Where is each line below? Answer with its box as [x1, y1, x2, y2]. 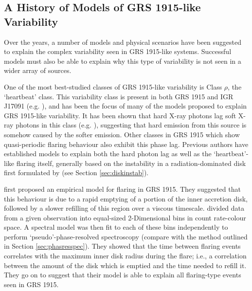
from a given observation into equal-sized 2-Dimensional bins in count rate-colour [4, 212, 246, 222]
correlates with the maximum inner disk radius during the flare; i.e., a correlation [4, 251, 247, 261]
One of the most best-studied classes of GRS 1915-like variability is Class [4, 81, 222, 91]
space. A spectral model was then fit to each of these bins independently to [4, 222, 228, 232]
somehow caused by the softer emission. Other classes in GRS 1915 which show [4, 129, 240, 139]
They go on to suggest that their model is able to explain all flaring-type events [4, 270, 241, 280]
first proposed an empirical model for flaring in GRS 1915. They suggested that [4, 183, 241, 194]
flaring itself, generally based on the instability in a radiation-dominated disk [16, 158, 246, 168]
